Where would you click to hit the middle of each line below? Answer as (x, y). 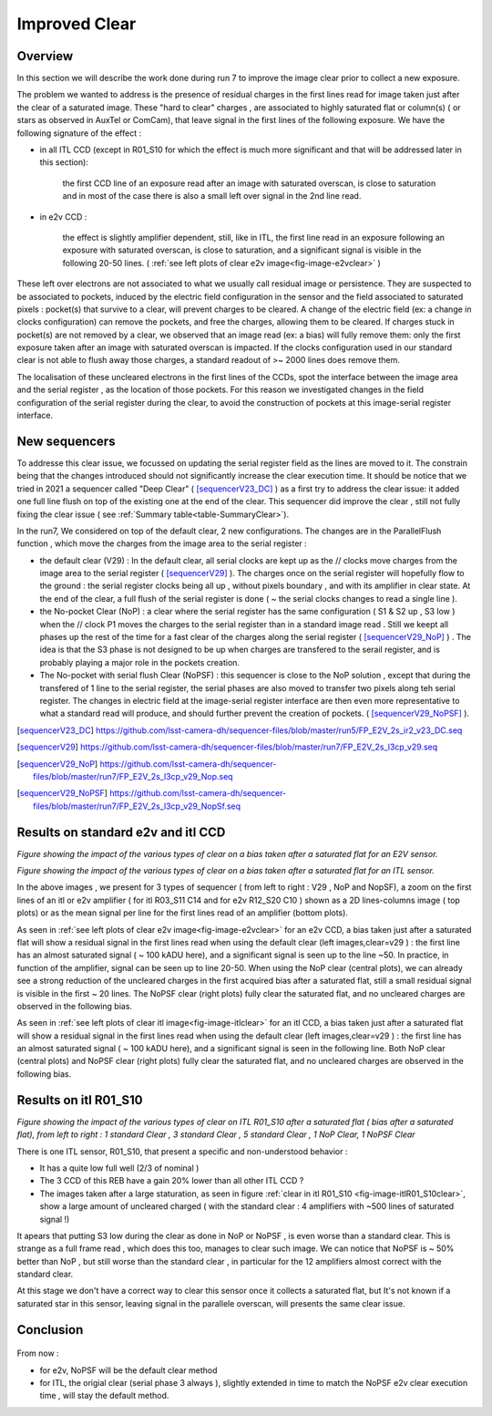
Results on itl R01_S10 (80, 1100)
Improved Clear (77, 24)
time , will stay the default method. (104, 1396)
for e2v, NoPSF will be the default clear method (128, 1370)
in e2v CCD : (63, 217)
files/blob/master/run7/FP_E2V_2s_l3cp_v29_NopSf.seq (137, 806)
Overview (45, 56)
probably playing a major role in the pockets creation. (140, 662)
